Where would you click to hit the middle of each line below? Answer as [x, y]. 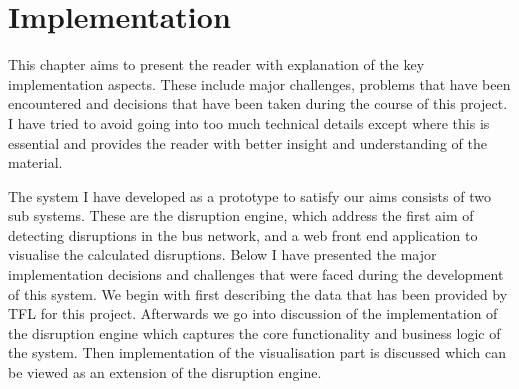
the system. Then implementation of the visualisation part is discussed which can [257, 352]
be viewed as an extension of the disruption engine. [165, 372]
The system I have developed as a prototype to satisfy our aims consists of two [249, 195]
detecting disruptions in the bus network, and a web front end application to [243, 234]
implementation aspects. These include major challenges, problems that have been [259, 83]
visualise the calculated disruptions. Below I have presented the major [222, 254]
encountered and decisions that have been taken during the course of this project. [258, 103]
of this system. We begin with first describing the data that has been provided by [258, 293]
